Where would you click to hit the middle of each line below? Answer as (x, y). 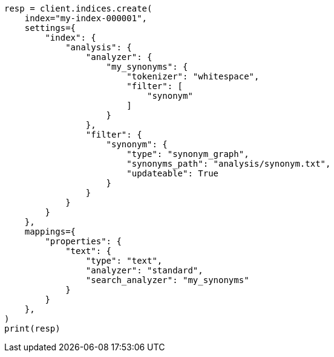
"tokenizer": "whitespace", (193, 76)
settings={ (50, 28)
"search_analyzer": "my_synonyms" (167, 280)
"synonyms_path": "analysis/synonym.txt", (229, 164)
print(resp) (32, 329)
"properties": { (83, 241)
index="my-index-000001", (86, 18)
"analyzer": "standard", (144, 270)
